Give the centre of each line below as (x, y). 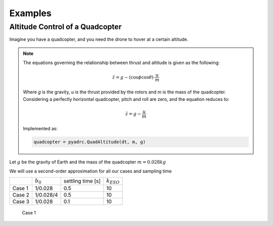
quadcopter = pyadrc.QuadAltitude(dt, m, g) (90, 142)
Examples (30, 13)
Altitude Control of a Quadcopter (65, 27)
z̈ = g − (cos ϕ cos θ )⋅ (133, 77)
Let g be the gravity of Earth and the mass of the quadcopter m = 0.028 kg (88, 162)
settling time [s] (82, 181)
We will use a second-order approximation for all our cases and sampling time (90, 171)
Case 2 (21, 195)
